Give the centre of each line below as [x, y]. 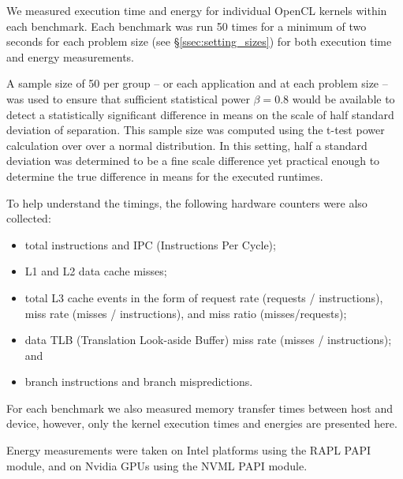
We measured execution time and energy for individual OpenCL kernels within [197, 10]
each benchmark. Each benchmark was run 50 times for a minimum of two [187, 26]
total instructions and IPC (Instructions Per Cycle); [150, 244]
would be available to [343, 98]
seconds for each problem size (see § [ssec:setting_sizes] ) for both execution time [199, 41]
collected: [29, 218]
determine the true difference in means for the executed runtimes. [165, 176]
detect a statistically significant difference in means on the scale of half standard [200, 114]
